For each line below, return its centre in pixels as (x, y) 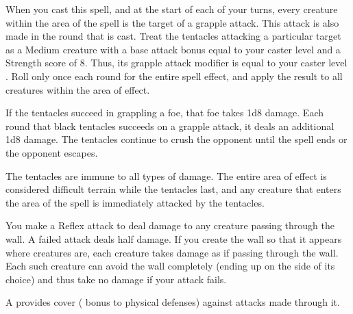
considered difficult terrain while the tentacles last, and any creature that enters (173, 189)
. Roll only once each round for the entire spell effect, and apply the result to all (174, 76)
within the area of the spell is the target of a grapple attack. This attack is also (172, 22)
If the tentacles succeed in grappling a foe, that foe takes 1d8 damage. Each (165, 113)
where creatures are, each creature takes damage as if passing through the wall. (172, 252)
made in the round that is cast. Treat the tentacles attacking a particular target (173, 36)
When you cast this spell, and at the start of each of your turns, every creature (172, 9)
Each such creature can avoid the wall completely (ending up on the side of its (170, 266)
